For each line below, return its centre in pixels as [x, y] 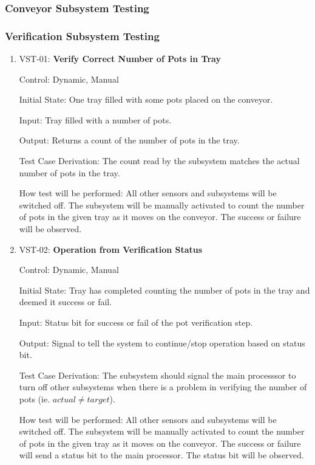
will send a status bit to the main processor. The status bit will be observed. [161, 455]
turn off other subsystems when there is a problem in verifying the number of [163, 387]
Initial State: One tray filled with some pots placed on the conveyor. [146, 99]
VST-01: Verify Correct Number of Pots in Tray [120, 59]
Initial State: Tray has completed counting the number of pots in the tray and [164, 290]
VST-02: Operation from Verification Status [111, 249]
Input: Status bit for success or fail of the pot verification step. [136, 322]
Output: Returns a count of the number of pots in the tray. [129, 140]
